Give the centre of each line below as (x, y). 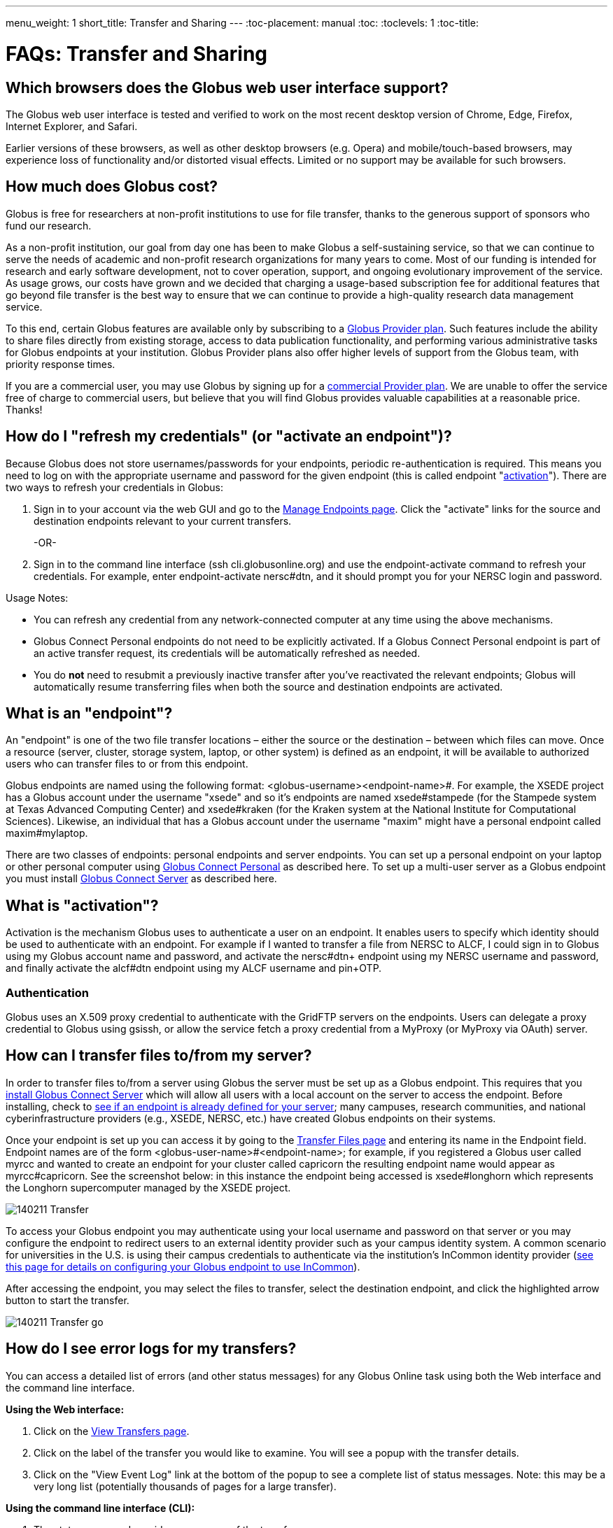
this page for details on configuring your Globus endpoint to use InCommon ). (183, 1266)
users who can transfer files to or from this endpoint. (127, 764)
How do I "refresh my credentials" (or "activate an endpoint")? (229, 437)
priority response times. (61, 364)
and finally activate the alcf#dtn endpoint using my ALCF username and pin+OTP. (194, 968)
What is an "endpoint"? (89, 714)
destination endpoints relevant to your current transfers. (163, 521)
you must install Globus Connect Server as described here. (141, 879)
